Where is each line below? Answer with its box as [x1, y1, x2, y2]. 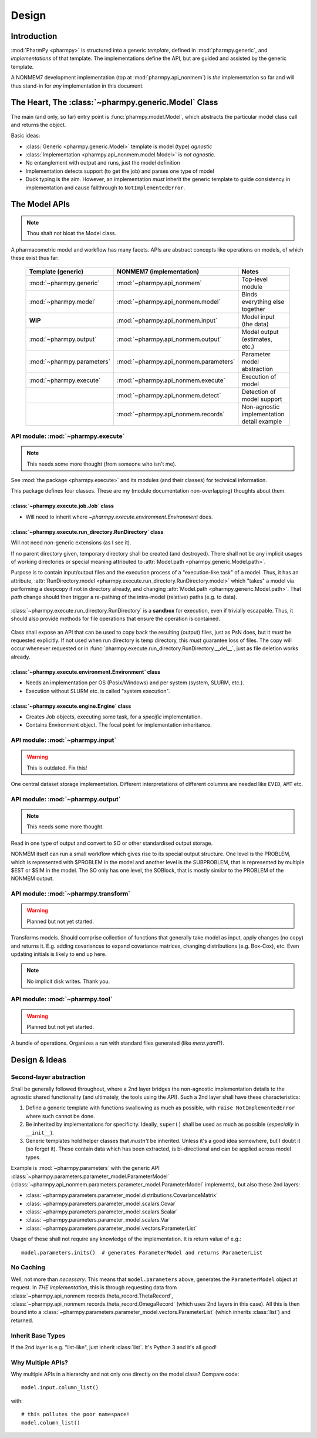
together [241, 305, 265, 313]
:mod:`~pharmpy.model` [29, 297, 96, 306]
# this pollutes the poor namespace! [21, 1411, 130, 1418]
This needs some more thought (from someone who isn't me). [26, 460, 177, 467]
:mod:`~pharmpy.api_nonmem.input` [116, 316, 218, 325]
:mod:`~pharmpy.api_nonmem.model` [116, 297, 221, 306]
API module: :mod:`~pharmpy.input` [11, 736, 117, 744]
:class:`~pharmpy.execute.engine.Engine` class [11, 703, 131, 710]
